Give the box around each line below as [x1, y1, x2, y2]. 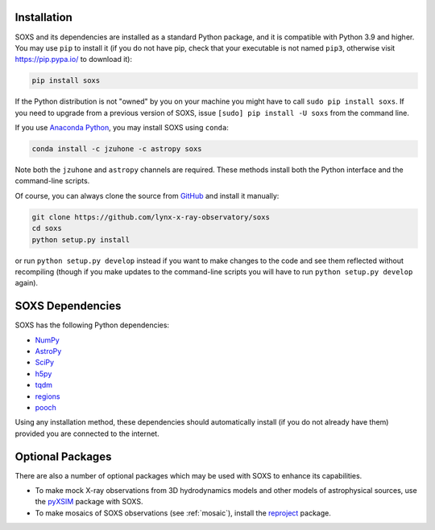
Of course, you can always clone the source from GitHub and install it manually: [14, 191, 280, 200]
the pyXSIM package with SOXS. [35, 497, 143, 507]
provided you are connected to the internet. [14, 429, 160, 438]
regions [35, 391, 60, 401]
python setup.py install [31, 235, 130, 244]
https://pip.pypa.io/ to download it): [14, 55, 133, 64]
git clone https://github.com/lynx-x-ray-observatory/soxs [31, 212, 270, 221]
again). [14, 278, 39, 288]
